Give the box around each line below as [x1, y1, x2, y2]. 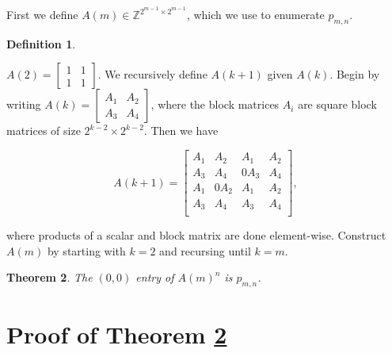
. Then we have [143, 122, 219, 139]
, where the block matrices [150, 96, 280, 113]
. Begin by [329, 66, 380, 82]
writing [6, 96, 41, 113]
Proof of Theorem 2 [6, 318, 227, 351]
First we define [6, 6, 78, 23]
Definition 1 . [6, 35, 76, 52]
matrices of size [6, 122, 81, 139]
